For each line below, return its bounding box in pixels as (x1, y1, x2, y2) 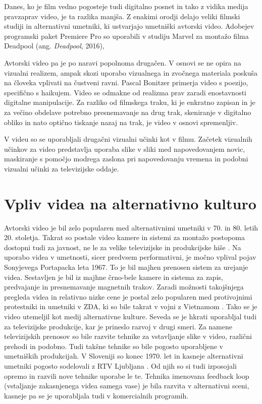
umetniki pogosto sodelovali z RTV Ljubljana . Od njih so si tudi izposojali (4, 360, 237, 371)
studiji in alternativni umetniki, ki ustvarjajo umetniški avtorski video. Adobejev (4, 21, 254, 31)
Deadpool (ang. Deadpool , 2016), (4, 40, 104, 51)
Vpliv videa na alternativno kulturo (4, 193, 256, 213)
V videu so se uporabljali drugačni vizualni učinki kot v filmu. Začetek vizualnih (4, 134, 252, 144)
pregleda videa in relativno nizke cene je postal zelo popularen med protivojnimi (4, 291, 252, 302)
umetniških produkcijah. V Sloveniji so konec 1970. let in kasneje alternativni (4, 351, 243, 361)
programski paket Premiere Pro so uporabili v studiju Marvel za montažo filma (4, 30, 249, 41)
